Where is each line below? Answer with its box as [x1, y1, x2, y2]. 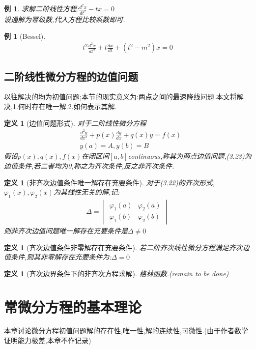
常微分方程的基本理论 [4, 297, 142, 317]
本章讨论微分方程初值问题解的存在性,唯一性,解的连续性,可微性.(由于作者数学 [4, 325, 249, 336]
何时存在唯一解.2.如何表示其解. [18, 101, 117, 112]
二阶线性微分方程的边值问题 [4, 68, 138, 84]
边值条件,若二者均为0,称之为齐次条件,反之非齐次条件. [4, 160, 174, 171]
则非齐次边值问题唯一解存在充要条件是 [4, 225, 128, 235]
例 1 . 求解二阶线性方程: [4, 3, 79, 14]
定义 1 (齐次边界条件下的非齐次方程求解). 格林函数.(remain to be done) [4, 268, 229, 278]
